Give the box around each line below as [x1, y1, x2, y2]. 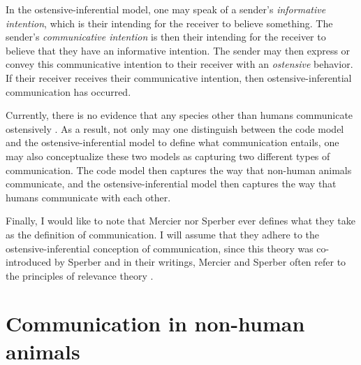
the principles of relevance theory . [6, 268, 154, 282]
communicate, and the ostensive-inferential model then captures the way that [6, 176, 337, 191]
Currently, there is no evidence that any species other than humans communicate [6, 108, 353, 122]
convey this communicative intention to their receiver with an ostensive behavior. [6, 57, 353, 71]
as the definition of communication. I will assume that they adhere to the [6, 227, 320, 241]
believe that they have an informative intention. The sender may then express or [6, 43, 351, 57]
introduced [6, 255, 52, 269]
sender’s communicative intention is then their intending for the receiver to [6, 29, 326, 44]
